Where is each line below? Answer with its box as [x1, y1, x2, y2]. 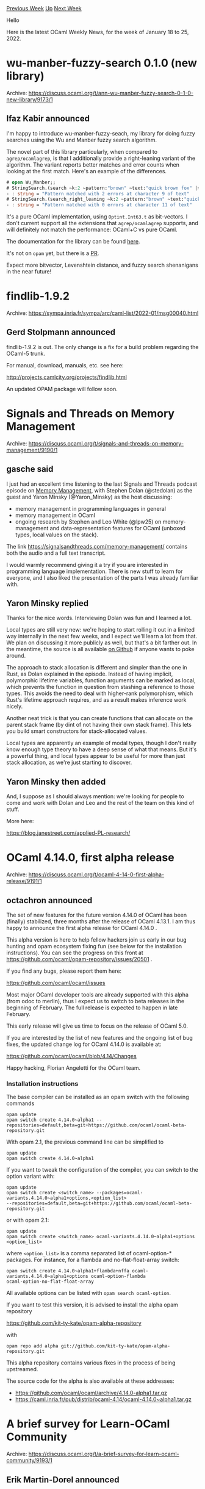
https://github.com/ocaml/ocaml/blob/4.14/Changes [6, 1053, 137, 1059]
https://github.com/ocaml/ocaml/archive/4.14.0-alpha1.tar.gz [15, 1390, 168, 1397]
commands [6, 1100, 35, 1107]
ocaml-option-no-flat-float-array [6, 1278, 95, 1285]
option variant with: [6, 1173, 55, 1180]
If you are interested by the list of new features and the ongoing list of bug [6, 1034, 193, 1041]
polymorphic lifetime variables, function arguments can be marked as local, [6, 677, 196, 684]
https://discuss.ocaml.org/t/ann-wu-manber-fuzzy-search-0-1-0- [28, 89, 194, 96]
